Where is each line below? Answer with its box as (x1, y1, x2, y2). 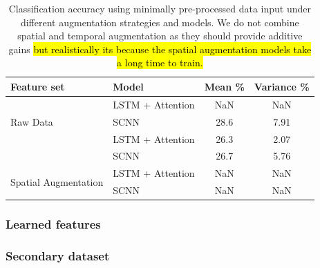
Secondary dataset (6, 247, 110, 264)
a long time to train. (117, 55, 203, 70)
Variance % (254, 79, 310, 93)
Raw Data (10, 114, 53, 128)
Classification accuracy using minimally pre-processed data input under (8, 1, 311, 15)
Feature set (10, 79, 65, 93)
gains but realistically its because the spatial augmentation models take (8, 41, 312, 56)
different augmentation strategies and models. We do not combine (20, 15, 299, 29)
